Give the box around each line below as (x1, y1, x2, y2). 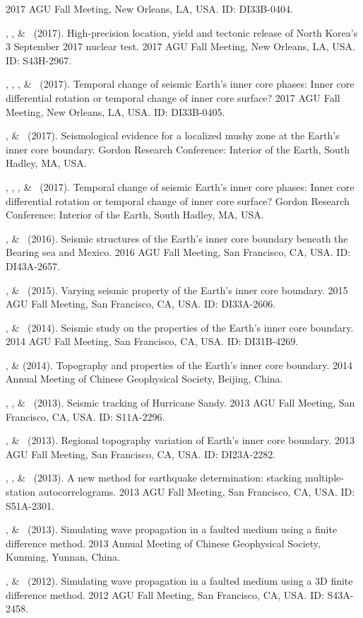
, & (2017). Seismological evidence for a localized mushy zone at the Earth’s (6, 128, 340, 143)
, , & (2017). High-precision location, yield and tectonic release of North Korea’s (6, 25, 358, 40)
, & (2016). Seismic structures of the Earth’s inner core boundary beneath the (6, 231, 348, 245)
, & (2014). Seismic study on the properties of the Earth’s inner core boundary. (6, 320, 354, 334)
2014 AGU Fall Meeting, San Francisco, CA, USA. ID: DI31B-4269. (6, 334, 299, 349)
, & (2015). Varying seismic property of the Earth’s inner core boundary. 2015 (6, 282, 348, 297)
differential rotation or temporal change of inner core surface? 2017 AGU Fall (6, 90, 340, 105)
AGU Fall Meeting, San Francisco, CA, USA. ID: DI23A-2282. (6, 446, 276, 461)
